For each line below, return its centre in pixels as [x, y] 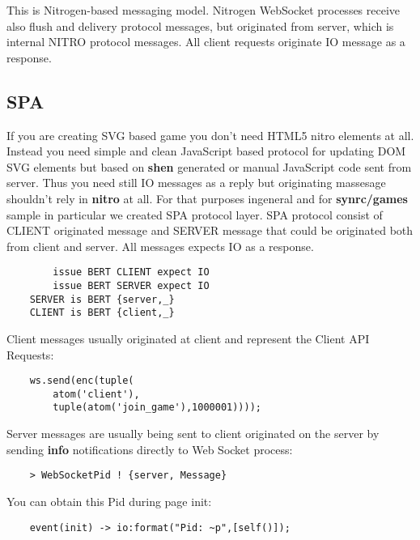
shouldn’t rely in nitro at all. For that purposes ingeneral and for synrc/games [207, 198]
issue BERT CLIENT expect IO [131, 272]
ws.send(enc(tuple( [82, 381]
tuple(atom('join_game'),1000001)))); [157, 408]
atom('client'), [96, 394]
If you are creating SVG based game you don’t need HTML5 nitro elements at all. [210, 135]
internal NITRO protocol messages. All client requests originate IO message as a [206, 42]
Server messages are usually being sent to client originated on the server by [193, 434]
